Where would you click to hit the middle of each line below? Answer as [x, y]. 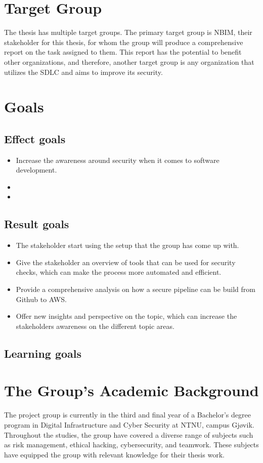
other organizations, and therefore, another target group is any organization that [129, 61]
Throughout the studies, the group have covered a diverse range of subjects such [129, 434]
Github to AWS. [41, 299]
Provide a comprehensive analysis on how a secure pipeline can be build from [136, 289]
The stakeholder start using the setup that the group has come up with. [127, 245]
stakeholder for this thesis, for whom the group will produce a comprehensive [124, 42]
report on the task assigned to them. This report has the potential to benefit [123, 52]
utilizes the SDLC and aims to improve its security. [83, 72]
